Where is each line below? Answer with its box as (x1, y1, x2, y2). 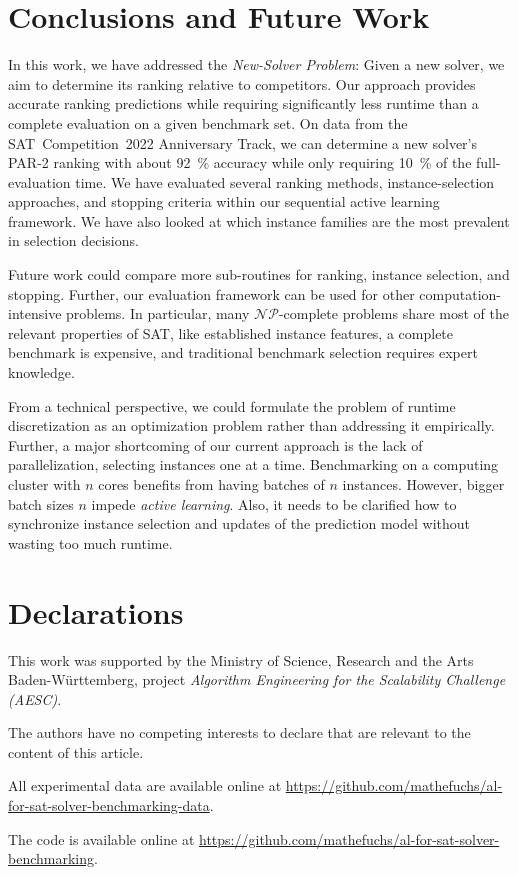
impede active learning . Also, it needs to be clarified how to (91, 493, 457, 514)
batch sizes (8, 493, 74, 514)
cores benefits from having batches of (98, 474, 325, 494)
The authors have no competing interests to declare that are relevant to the (8, 722, 471, 743)
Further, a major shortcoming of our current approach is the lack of (8, 434, 423, 455)
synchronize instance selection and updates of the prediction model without (8, 513, 471, 534)
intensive (8, 303, 62, 324)
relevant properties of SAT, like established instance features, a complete (8, 322, 454, 343)
